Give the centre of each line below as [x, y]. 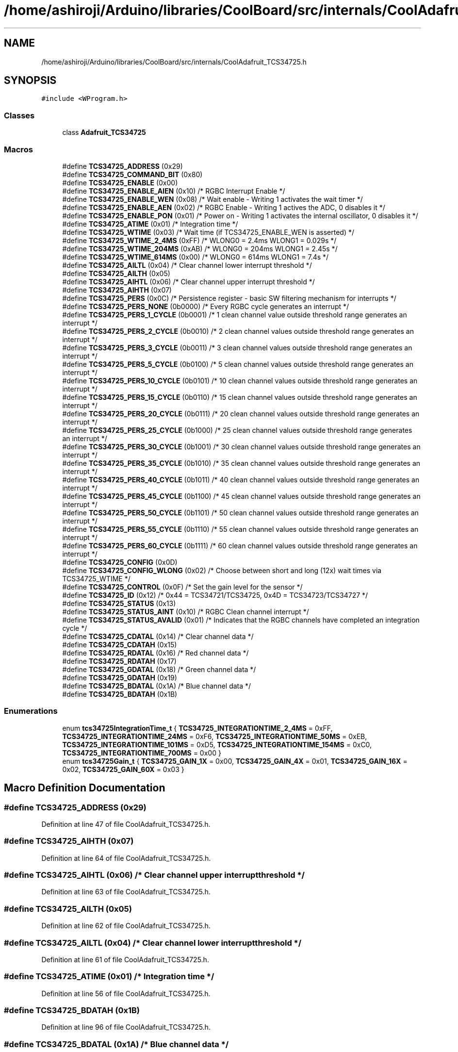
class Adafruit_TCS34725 [104, 132]
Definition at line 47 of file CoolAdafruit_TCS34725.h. [126, 824]
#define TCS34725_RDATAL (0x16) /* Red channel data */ [155, 653]
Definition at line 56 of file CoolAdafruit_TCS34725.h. [126, 993]
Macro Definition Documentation [85, 788]
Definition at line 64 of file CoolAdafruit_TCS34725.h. [126, 858]
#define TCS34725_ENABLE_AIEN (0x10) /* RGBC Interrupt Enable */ [174, 191]
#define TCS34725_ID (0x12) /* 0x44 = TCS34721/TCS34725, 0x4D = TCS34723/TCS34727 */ [215, 595]
